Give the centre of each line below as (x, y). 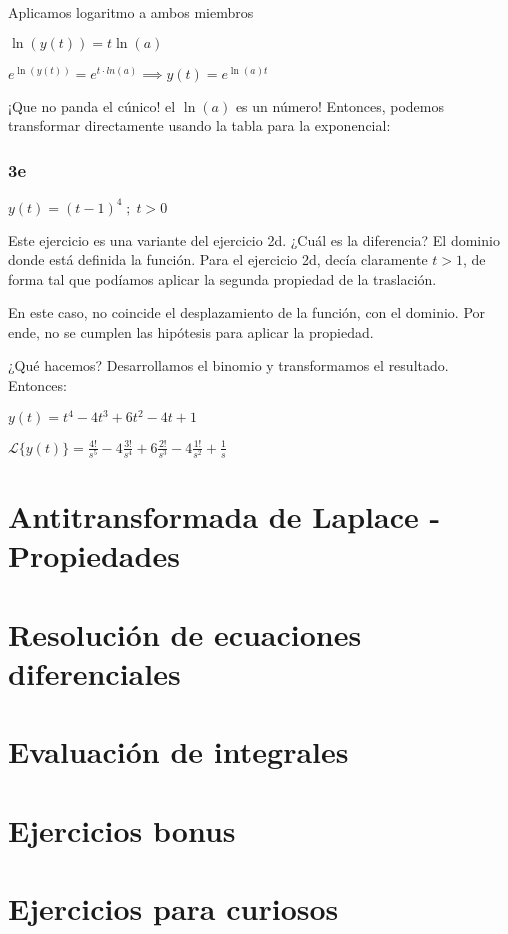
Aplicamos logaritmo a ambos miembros (131, 12)
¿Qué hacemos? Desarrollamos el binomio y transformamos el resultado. (228, 365)
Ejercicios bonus (122, 829)
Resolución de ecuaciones (185, 633)
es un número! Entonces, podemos (340, 105)
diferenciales (94, 672)
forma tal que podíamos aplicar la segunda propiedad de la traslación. (222, 278)
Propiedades (94, 555)
